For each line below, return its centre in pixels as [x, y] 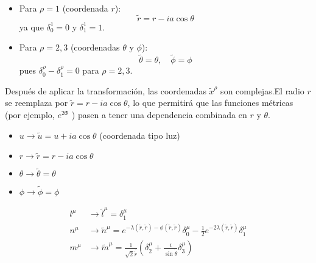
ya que [31, 26]
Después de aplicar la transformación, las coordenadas [106, 90]
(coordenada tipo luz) [140, 135]
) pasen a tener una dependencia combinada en [159, 114]
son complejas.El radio [262, 90]
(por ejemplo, [30, 114]
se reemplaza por [37, 103]
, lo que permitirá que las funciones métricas [210, 103]
